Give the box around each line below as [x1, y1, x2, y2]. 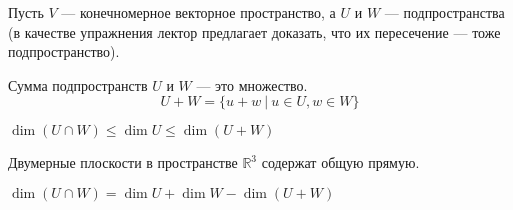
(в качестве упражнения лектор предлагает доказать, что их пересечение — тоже [8, 21, 501, 42]
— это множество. [196, 74, 308, 95]
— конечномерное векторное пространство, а [61, 2, 336, 22]
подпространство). [8, 41, 120, 62]
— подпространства [384, 2, 505, 22]
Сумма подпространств [8, 74, 148, 95]
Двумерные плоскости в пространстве [8, 152, 238, 173]
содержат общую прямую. [261, 152, 420, 173]
